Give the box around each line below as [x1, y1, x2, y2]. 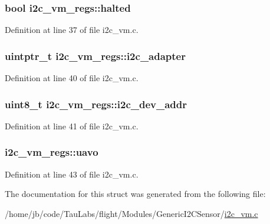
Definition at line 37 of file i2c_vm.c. [5, 24, 139, 36]
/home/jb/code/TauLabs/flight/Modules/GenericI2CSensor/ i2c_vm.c [5, 207, 258, 219]
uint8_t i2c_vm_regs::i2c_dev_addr [5, 96, 187, 111]
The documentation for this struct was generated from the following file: [5, 188, 266, 200]
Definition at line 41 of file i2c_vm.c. [5, 119, 139, 132]
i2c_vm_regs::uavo [5, 145, 98, 159]
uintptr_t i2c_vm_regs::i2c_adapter [5, 48, 186, 63]
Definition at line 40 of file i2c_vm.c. [5, 72, 139, 84]
